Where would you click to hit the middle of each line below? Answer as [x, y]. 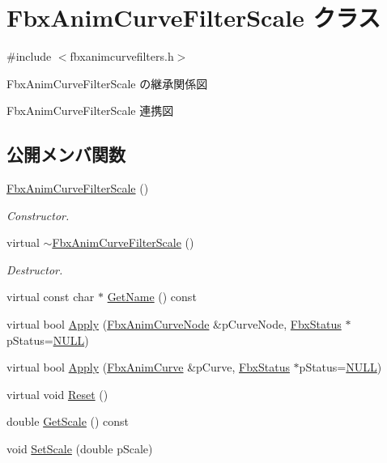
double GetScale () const [68, 421]
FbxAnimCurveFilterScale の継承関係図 [107, 83]
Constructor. [38, 215]
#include [29, 56]
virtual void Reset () [57, 394]
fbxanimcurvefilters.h [122, 56]
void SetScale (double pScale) [80, 449]
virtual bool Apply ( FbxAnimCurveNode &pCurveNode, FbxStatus [174, 324]
